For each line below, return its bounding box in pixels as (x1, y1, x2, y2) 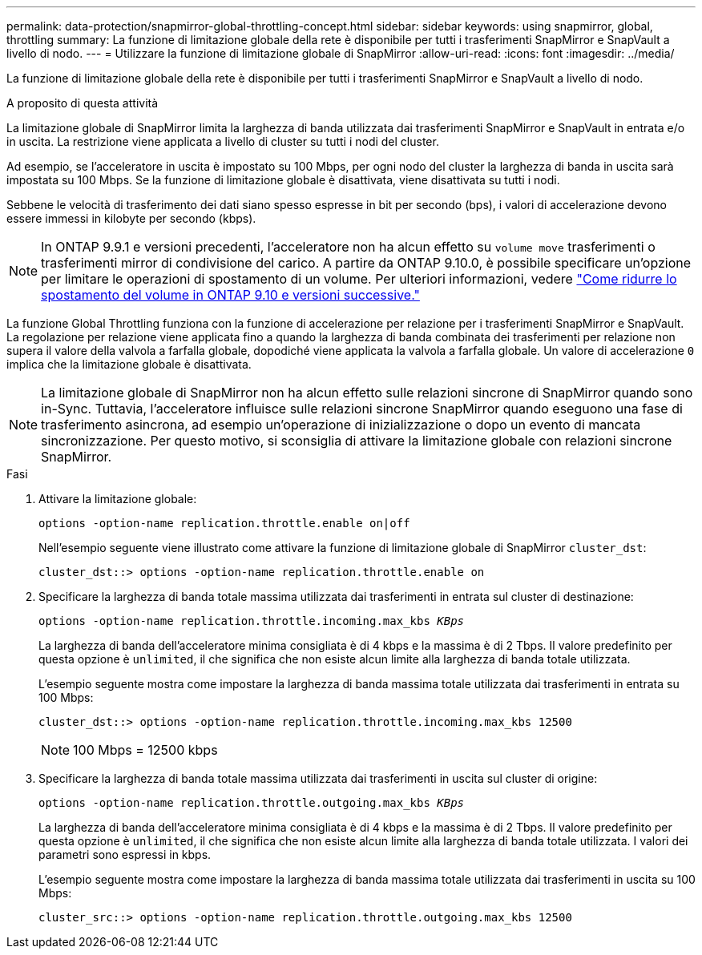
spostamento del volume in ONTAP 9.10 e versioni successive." (41, 287, 420, 303)
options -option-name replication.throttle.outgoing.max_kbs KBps (38, 796, 465, 809)
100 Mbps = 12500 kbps (73, 742, 218, 758)
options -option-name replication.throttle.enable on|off (38, 517, 410, 530)
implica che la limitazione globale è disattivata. (6, 357, 252, 371)
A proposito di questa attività (6, 96, 159, 110)
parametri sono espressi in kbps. (38, 848, 212, 861)
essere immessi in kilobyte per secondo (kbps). (6, 212, 256, 225)
